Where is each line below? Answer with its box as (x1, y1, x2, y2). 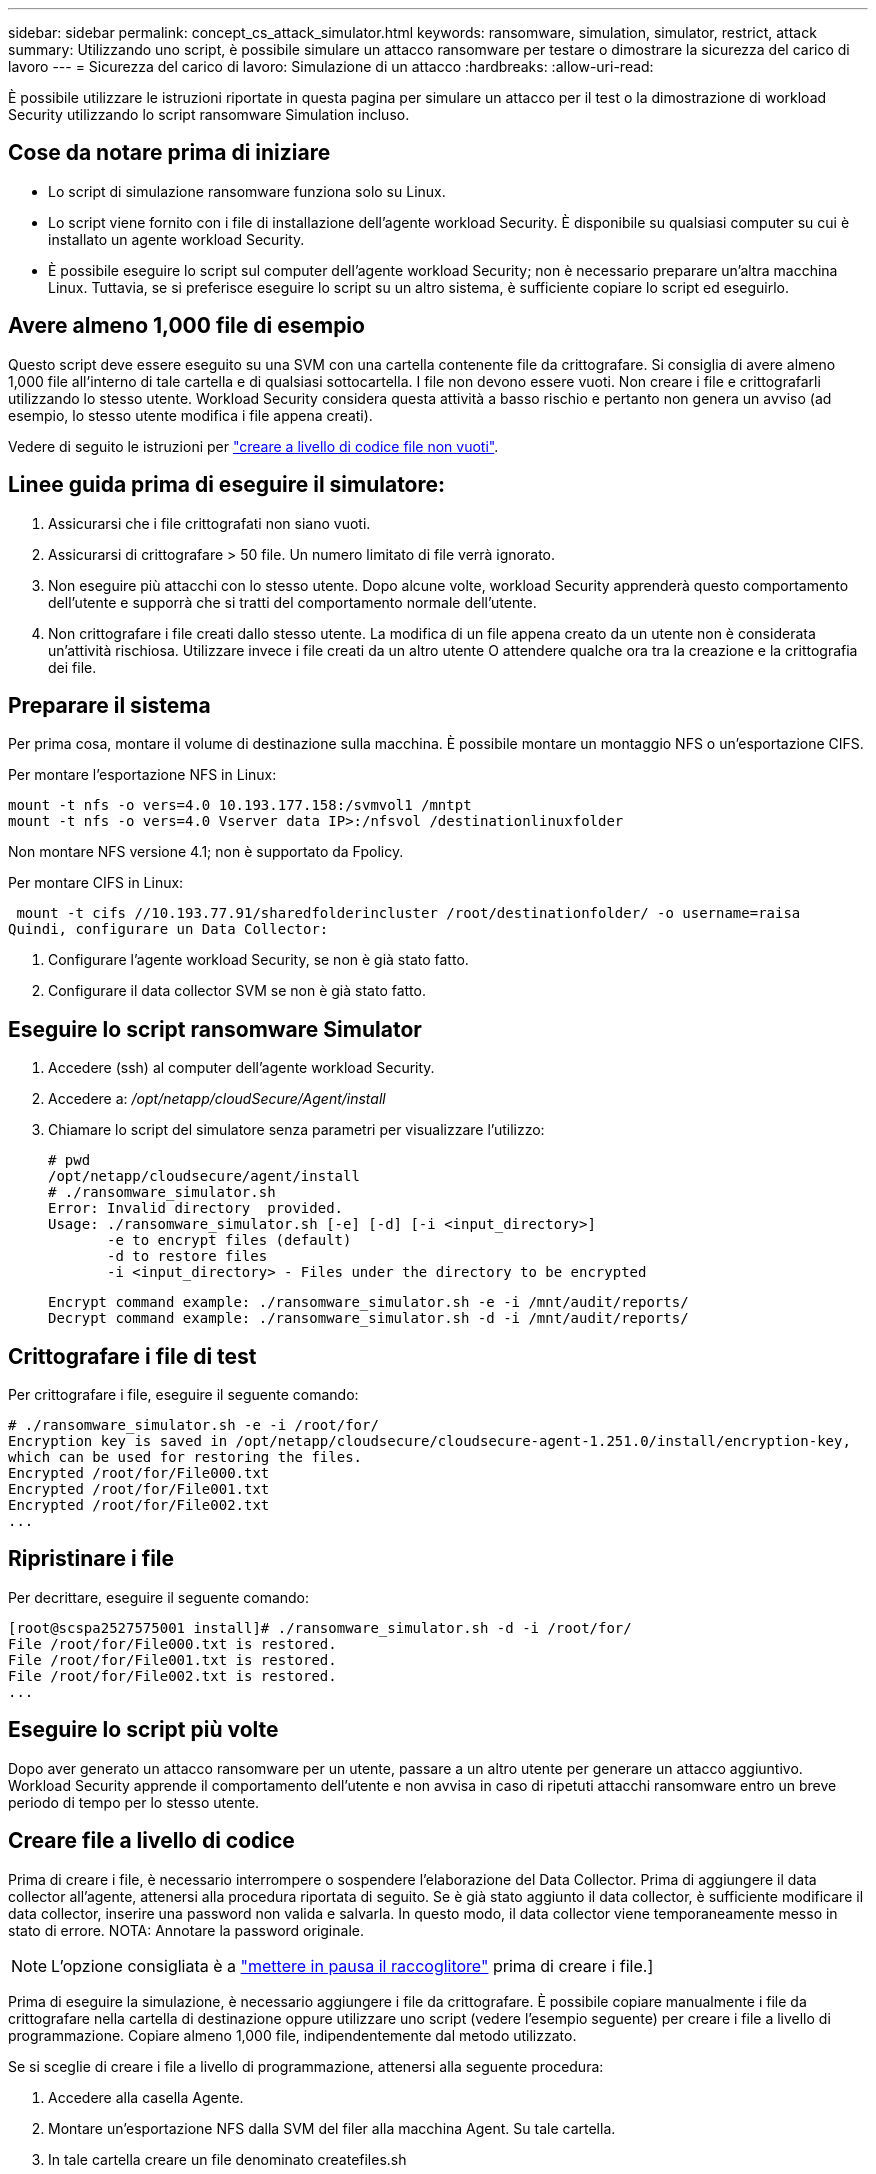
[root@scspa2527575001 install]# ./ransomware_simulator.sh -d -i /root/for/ (8, 1619, 632, 1636)
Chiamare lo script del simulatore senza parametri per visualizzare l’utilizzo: (48, 1121, 545, 1139)
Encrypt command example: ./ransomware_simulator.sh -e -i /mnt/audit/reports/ (48, 1294, 689, 1311)
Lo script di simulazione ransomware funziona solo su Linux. (48, 182, 446, 200)
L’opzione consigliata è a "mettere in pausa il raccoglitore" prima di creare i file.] (51, 1955, 654, 1976)
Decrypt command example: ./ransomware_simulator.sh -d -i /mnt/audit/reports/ (48, 1310, 689, 1327)
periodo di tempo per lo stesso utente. (8, 1793, 260, 1811)
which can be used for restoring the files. (8, 1449, 363, 1466)
